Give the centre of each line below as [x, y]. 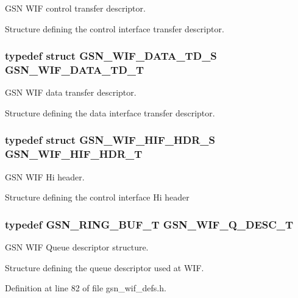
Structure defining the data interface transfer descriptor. [110, 112]
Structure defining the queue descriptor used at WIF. [105, 267]
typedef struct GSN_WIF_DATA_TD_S [111, 56]
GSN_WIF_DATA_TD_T [75, 70]
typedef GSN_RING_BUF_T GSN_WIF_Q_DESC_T [149, 224]
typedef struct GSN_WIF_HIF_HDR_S [110, 140]
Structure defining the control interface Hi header [97, 197]
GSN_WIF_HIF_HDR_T [74, 154]
